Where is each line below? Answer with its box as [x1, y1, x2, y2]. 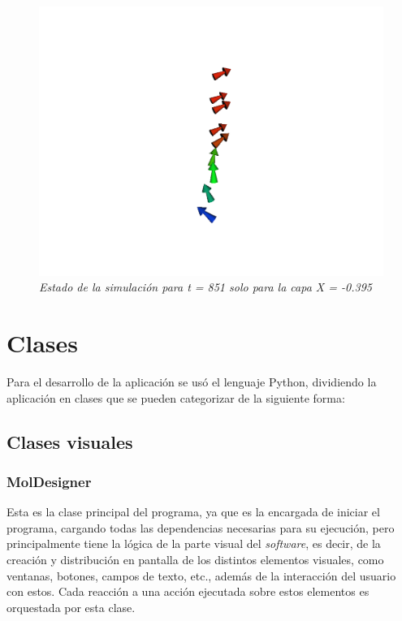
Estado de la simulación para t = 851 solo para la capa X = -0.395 [39, 278, 372, 295]
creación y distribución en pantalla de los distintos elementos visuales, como [6, 550, 384, 567]
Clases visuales [6, 429, 133, 454]
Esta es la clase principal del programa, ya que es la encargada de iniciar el [6, 503, 380, 520]
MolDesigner [6, 471, 92, 491]
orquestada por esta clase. [6, 598, 136, 615]
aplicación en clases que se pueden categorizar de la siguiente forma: [6, 389, 345, 406]
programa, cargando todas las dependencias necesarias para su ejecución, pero [6, 519, 395, 536]
